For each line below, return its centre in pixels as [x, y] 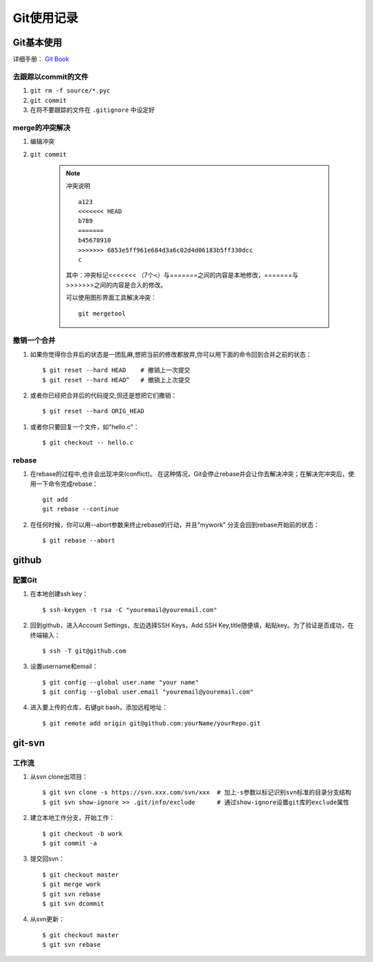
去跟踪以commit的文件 [51, 77]
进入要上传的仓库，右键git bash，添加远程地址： [99, 707]
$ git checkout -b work [83, 834]
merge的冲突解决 [41, 128]
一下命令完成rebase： [67, 484]
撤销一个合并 [34, 340]
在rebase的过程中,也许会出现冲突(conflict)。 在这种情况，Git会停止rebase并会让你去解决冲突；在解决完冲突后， [189, 474]
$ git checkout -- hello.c [88, 443]
